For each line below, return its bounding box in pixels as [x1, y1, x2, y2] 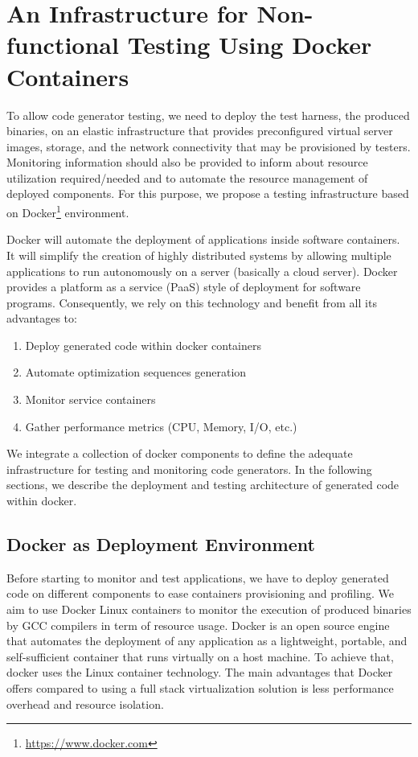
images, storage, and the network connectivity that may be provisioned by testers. [6, 138, 411, 154]
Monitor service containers [25, 391, 156, 408]
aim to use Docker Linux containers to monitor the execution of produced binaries [6, 601, 412, 618]
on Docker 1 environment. [6, 202, 129, 220]
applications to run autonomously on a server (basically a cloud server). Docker [6, 262, 398, 279]
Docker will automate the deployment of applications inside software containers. [6, 231, 400, 248]
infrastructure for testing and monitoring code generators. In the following [6, 460, 372, 477]
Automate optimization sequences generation [25, 364, 247, 381]
